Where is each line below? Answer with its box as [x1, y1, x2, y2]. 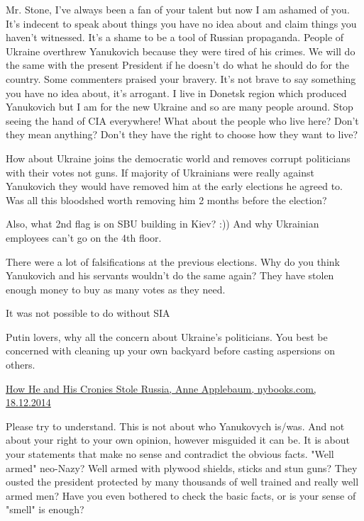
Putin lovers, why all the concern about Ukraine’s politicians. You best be [6, 329, 328, 344]
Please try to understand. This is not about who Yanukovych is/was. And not [6, 418, 345, 433]
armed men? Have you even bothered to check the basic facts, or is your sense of [6, 488, 356, 503]
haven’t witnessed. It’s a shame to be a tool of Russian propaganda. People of [6, 30, 344, 45]
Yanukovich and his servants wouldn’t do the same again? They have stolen [6, 268, 334, 283]
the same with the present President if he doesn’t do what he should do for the [6, 57, 350, 72]
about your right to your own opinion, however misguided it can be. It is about [6, 432, 350, 447]
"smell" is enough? [6, 502, 84, 517]
